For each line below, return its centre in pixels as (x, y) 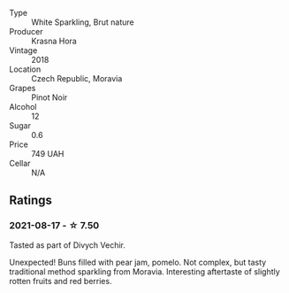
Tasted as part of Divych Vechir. (68, 245)
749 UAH (48, 154)
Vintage (23, 50)
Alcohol (23, 107)
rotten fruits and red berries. (61, 281)
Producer (26, 31)
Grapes (23, 88)
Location (25, 69)
